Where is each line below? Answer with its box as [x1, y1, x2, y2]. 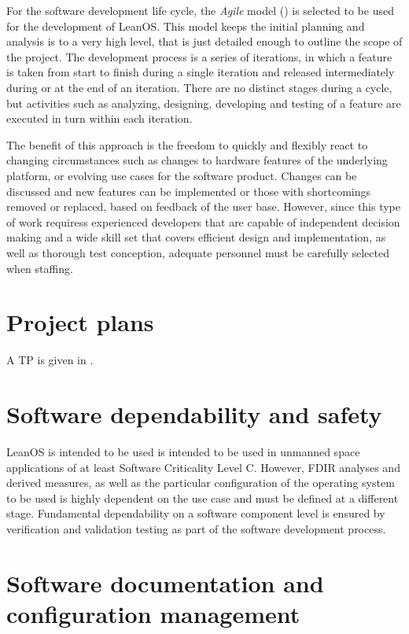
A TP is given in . [6, 352, 94, 368]
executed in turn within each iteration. [6, 110, 193, 127]
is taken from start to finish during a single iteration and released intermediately [6, 64, 395, 80]
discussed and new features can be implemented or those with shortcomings [6, 182, 371, 199]
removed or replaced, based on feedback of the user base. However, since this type [6, 198, 401, 215]
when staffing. [6, 260, 73, 276]
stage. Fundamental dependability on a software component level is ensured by [6, 505, 385, 522]
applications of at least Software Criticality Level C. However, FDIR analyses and [6, 459, 400, 475]
